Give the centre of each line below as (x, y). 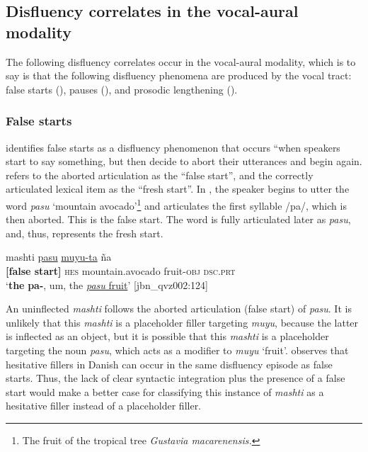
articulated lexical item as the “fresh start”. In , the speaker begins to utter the (178, 189)
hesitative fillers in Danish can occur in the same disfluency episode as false (169, 364)
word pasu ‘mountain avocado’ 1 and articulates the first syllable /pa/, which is (176, 204)
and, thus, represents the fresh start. (85, 233)
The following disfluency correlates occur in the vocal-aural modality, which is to (181, 61)
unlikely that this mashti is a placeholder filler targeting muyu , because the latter (182, 322)
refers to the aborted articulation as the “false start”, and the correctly (160, 175)
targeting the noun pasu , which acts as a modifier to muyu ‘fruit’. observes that (177, 350)
